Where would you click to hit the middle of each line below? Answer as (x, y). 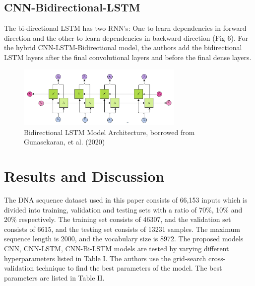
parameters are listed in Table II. (54, 277)
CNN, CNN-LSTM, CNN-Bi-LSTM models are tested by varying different (117, 249)
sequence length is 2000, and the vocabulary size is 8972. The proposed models (124, 239)
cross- (217, 258)
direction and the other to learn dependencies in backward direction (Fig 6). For (126, 37)
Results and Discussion (84, 176)
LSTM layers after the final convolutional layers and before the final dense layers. (128, 57)
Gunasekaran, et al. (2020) (64, 142)
